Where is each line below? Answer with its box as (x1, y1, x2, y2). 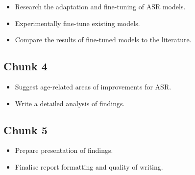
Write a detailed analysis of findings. (15, 98, 125, 108)
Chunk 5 (3, 122, 48, 137)
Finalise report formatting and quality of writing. (15, 161, 163, 172)
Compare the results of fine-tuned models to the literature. (15, 34, 192, 45)
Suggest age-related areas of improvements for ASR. (15, 81, 171, 91)
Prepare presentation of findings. (15, 145, 113, 155)
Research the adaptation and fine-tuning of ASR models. (15, 1, 186, 11)
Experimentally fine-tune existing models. (15, 18, 140, 28)
